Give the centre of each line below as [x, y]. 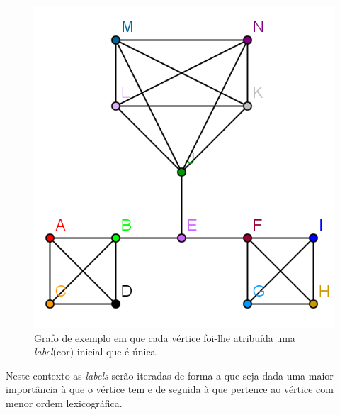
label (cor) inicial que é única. [96, 352]
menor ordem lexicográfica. [64, 403]
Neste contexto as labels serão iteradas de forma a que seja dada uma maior [170, 375]
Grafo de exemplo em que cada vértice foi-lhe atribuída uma [165, 337]
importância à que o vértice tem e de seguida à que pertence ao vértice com [170, 389]
